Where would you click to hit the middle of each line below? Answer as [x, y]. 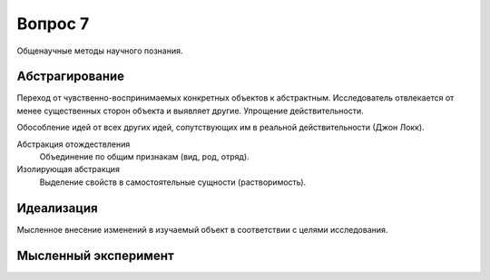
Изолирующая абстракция [68, 169]
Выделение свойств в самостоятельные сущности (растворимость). [173, 182]
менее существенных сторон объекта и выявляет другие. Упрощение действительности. [191, 111]
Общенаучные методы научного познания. [100, 51]
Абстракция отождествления [73, 144]
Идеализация [58, 208]
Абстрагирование [71, 77]
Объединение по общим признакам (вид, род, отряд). [144, 157]
